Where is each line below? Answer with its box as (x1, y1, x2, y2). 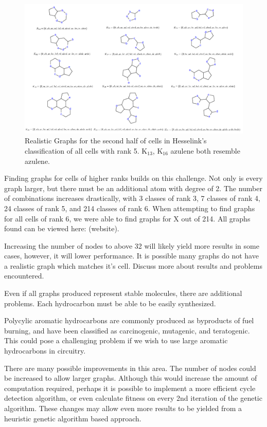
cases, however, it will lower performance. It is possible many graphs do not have (4, 250, 259, 261)
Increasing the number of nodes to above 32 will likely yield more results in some (4, 240, 259, 251)
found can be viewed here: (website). (4, 223, 119, 234)
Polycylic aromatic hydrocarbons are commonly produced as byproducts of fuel (4, 315, 254, 326)
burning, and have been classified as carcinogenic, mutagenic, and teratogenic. (4, 325, 250, 336)
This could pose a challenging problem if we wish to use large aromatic (4, 335, 228, 346)
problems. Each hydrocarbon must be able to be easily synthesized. (4, 298, 216, 308)
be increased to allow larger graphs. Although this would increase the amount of (4, 373, 257, 383)
